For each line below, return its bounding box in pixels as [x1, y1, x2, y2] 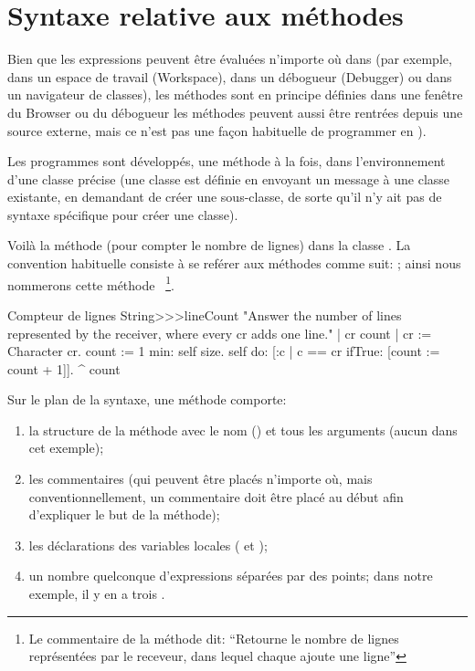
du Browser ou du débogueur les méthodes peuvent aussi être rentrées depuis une [7, 102, 463, 121]
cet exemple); [28, 438, 104, 457]
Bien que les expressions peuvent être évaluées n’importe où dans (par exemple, [7, 49, 452, 68]
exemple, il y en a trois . [28, 584, 165, 603]
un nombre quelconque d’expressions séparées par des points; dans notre [28, 566, 433, 585]
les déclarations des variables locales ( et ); [28, 535, 268, 554]
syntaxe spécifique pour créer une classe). [7, 204, 238, 224]
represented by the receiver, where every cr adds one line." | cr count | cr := [7, 323, 432, 342]
